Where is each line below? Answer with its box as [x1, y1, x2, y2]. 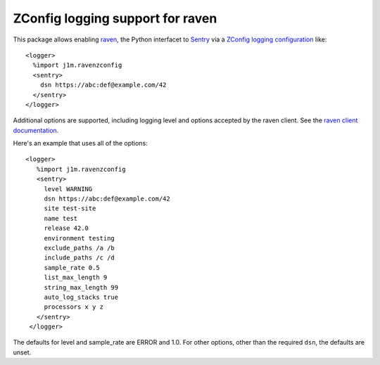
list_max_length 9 [44, 274, 108, 281]
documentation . [13, 126, 59, 134]
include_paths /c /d [44, 254, 115, 262]
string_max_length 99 [44, 283, 119, 291]
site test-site [44, 205, 96, 212]
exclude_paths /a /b [44, 243, 115, 252]
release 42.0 [44, 224, 89, 232]
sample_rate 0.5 [44, 264, 100, 271]
